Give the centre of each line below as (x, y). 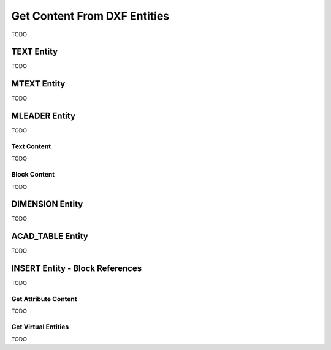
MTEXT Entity (38, 84)
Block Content (33, 175)
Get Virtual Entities (40, 327)
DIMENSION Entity (47, 204)
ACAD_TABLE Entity (50, 236)
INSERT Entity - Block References (77, 269)
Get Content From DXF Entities (90, 16)
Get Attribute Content (44, 299)
